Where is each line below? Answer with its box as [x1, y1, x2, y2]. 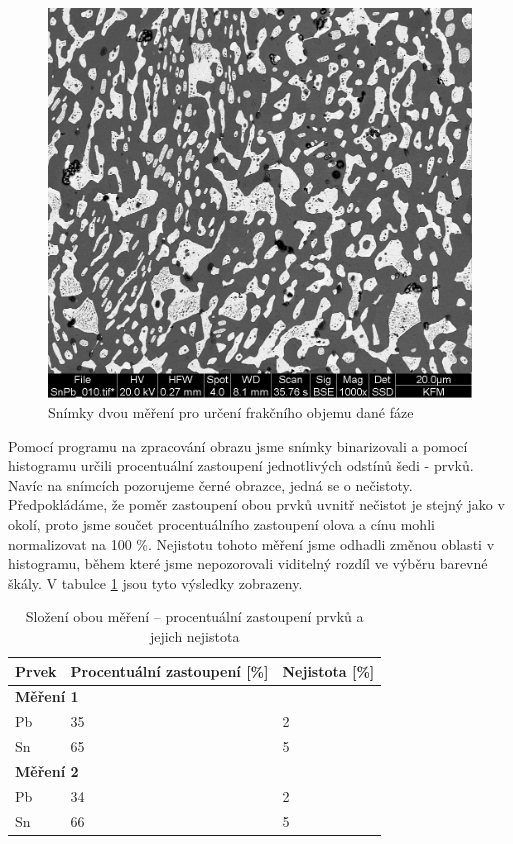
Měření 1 [15, 686, 79, 707]
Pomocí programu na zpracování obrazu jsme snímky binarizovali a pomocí [8, 435, 468, 456]
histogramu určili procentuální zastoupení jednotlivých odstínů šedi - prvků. [8, 455, 474, 476]
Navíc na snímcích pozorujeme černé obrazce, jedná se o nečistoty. [8, 474, 413, 495]
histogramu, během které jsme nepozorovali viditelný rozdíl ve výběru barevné [8, 553, 488, 574]
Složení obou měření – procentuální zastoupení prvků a [25, 606, 364, 627]
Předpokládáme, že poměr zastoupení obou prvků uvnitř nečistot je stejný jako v [8, 494, 505, 515]
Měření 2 [15, 760, 79, 781]
